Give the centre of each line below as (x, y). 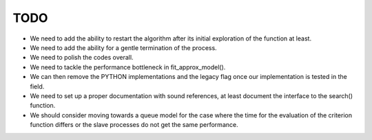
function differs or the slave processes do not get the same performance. (134, 125)
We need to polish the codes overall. (82, 58)
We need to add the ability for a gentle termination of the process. (123, 47)
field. (37, 86)
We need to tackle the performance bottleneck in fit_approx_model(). (128, 67)
